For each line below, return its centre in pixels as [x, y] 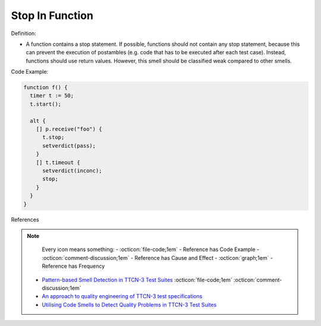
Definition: [24, 33]
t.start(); [46, 104]
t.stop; [53, 137]
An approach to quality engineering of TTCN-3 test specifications [122, 296]
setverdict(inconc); [72, 170]
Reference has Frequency [73, 266]
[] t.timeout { [58, 162]
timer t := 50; [52, 96]
